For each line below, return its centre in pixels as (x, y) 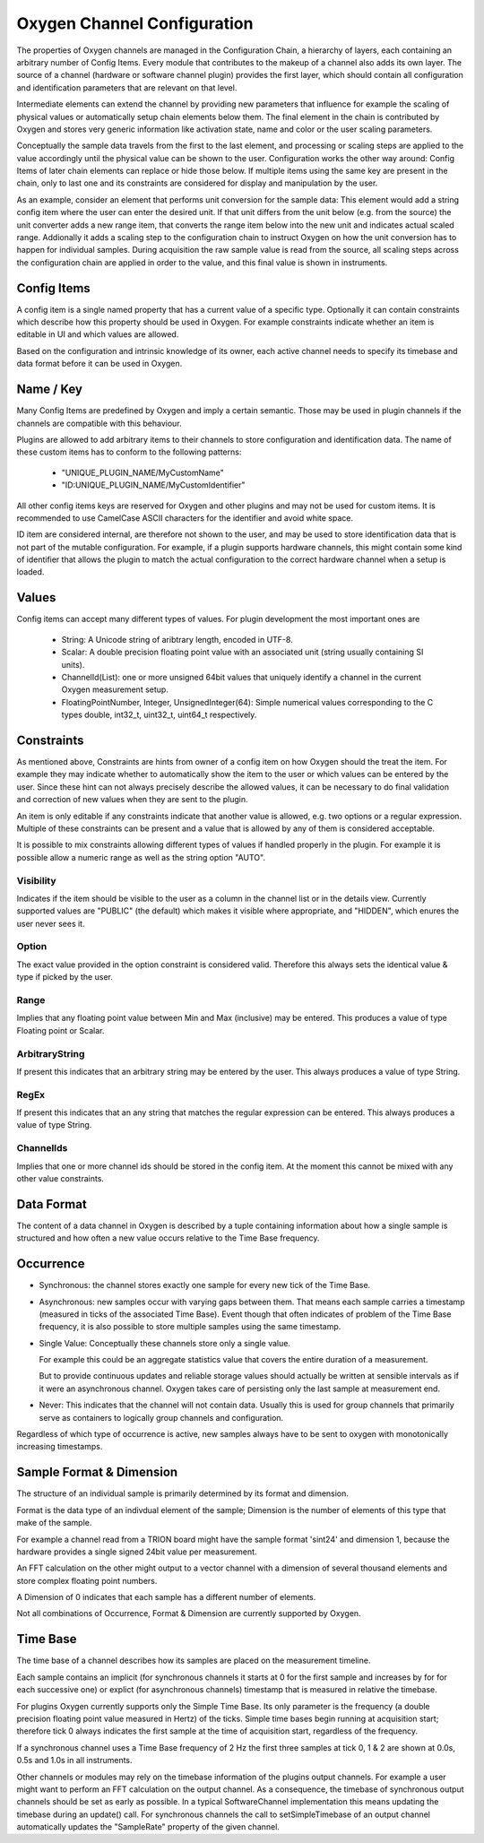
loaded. (30, 572)
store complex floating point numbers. (87, 1580)
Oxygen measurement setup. (115, 689)
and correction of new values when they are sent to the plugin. (132, 800)
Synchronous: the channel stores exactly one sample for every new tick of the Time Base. (205, 1285)
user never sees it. (51, 923)
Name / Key (50, 389)
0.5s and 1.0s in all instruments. (75, 1761)
